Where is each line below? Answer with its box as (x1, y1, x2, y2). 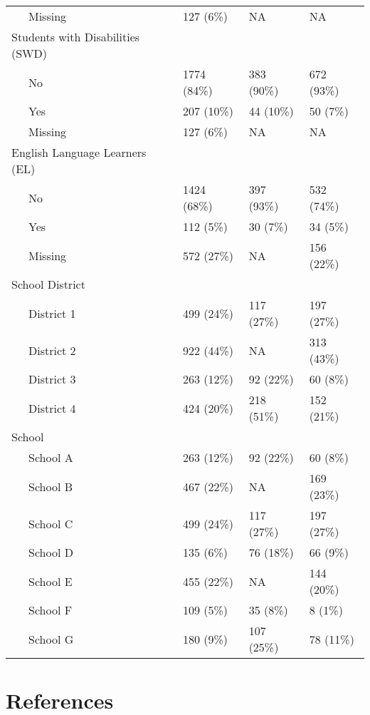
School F (28, 602, 73, 618)
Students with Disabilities (11, 29, 140, 45)
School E (28, 572, 73, 590)
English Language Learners (11, 144, 147, 160)
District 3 (28, 371, 76, 387)
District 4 (28, 399, 76, 416)
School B (28, 478, 73, 495)
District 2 (28, 341, 76, 359)
